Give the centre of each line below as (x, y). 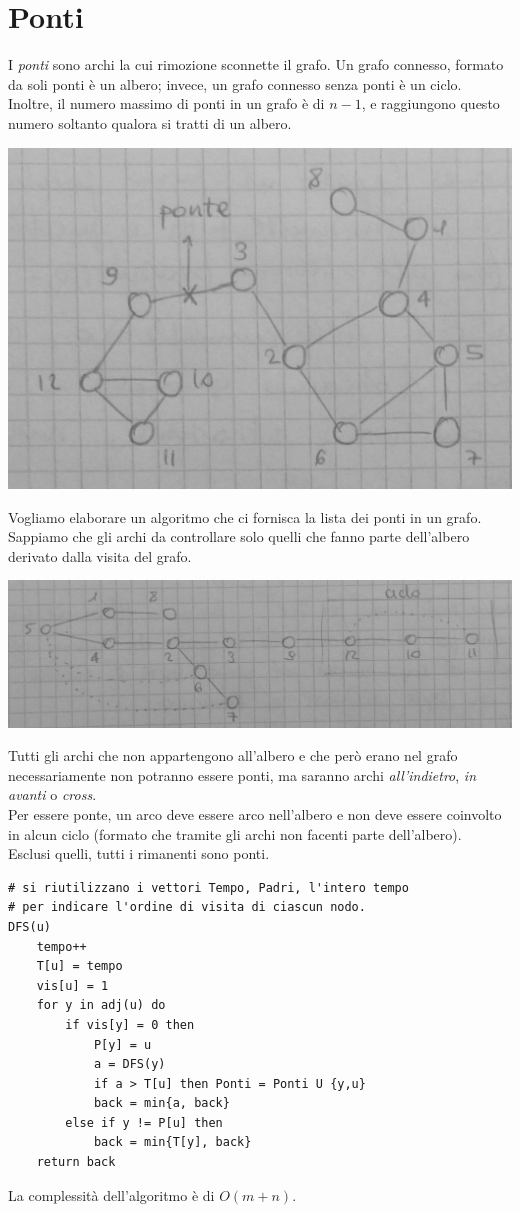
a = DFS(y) (129, 1064)
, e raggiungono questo (430, 103)
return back (76, 1162)
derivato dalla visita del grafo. (100, 555)
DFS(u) (29, 926)
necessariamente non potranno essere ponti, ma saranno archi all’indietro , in (242, 774)
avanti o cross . (52, 794)
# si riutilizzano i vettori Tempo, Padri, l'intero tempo (208, 887)
